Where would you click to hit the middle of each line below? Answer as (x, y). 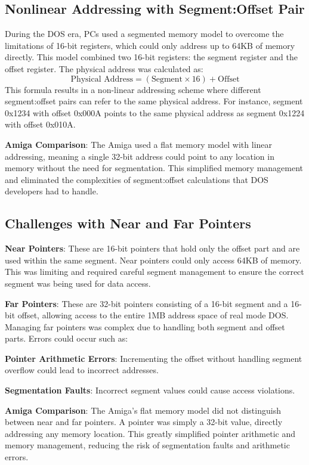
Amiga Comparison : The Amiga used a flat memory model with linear (139, 144)
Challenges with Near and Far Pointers (128, 223)
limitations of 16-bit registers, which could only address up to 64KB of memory (150, 45)
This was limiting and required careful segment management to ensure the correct (154, 272)
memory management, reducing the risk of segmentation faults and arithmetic (147, 445)
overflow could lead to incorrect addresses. (82, 370)
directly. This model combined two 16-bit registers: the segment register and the (151, 57)
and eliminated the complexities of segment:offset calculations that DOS (137, 179)
